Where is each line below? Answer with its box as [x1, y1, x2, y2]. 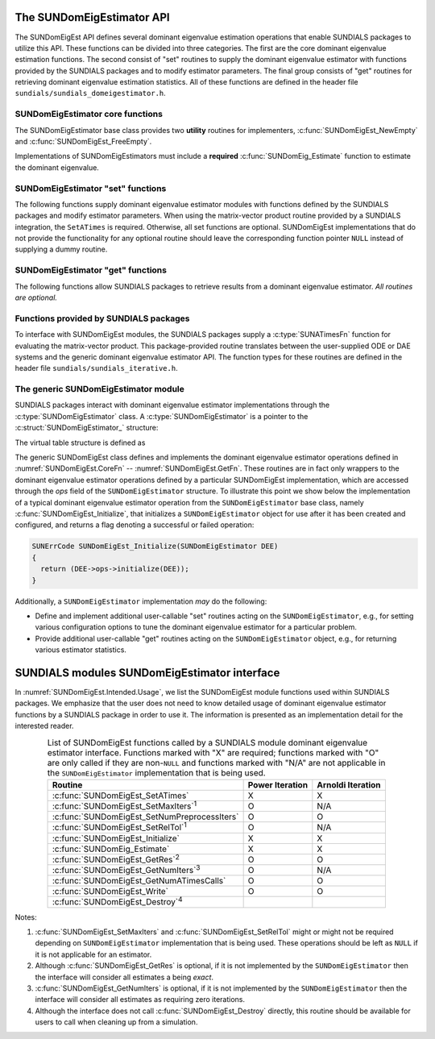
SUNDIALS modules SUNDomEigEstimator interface [14, 666, 280, 680]
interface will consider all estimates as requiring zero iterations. [35, 995, 246, 1004]
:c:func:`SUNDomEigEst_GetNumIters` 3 [52, 862, 201, 876]
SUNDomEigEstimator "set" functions [14, 182, 167, 193]
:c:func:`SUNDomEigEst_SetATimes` [52, 790, 189, 801]
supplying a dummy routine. [14, 244, 108, 254]
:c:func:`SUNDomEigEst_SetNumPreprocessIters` [52, 811, 239, 822]
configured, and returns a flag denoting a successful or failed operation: [14, 520, 255, 530]
